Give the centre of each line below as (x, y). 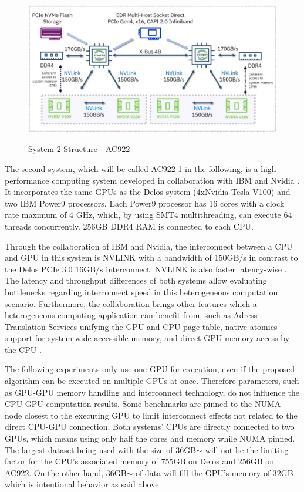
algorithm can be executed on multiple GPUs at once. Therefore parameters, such (152, 381)
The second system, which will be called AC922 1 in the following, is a (131, 168)
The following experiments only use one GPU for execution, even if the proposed (150, 369)
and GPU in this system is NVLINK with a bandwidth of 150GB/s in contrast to (151, 257)
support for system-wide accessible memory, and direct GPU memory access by (147, 338)
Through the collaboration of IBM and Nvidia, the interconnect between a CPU (149, 246)
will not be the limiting (247, 449)
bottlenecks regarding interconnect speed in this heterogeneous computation (141, 292)
